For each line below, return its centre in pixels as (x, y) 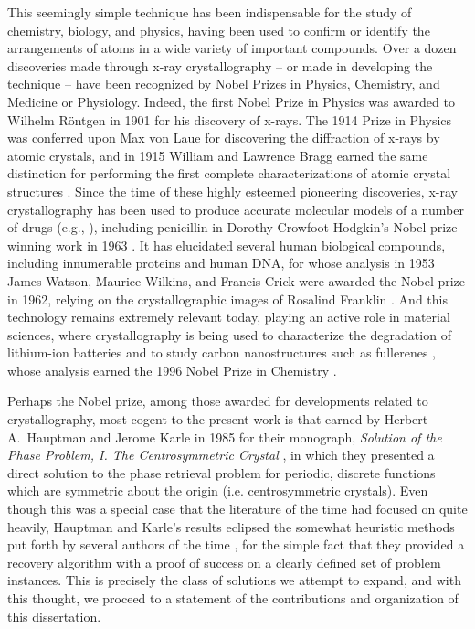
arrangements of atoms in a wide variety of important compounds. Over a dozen (232, 48)
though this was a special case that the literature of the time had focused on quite (237, 509)
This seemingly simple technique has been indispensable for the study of (210, 12)
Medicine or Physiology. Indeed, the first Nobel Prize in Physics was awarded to (231, 101)
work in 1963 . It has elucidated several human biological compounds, (250, 245)
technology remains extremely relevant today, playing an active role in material (229, 317)
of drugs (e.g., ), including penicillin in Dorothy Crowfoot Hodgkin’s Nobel (217, 227)
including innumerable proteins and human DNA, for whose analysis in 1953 (221, 263)
